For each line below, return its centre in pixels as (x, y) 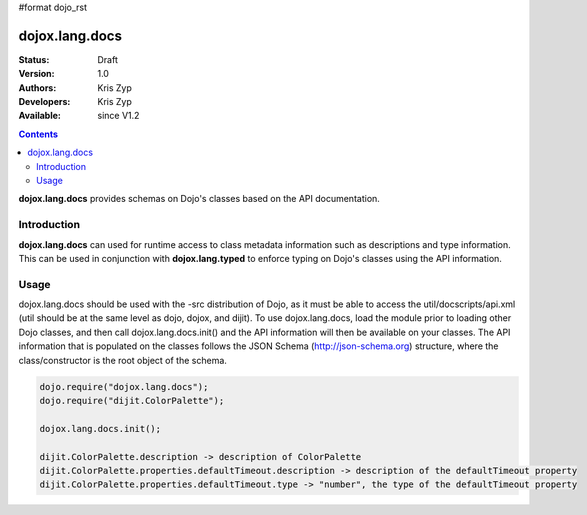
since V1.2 (118, 116)
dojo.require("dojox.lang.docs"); (124, 386)
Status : (34, 59)
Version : (36, 74)
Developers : (44, 102)
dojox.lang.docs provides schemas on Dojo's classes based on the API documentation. (199, 199)
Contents (38, 134)
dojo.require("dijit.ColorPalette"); (132, 401)
